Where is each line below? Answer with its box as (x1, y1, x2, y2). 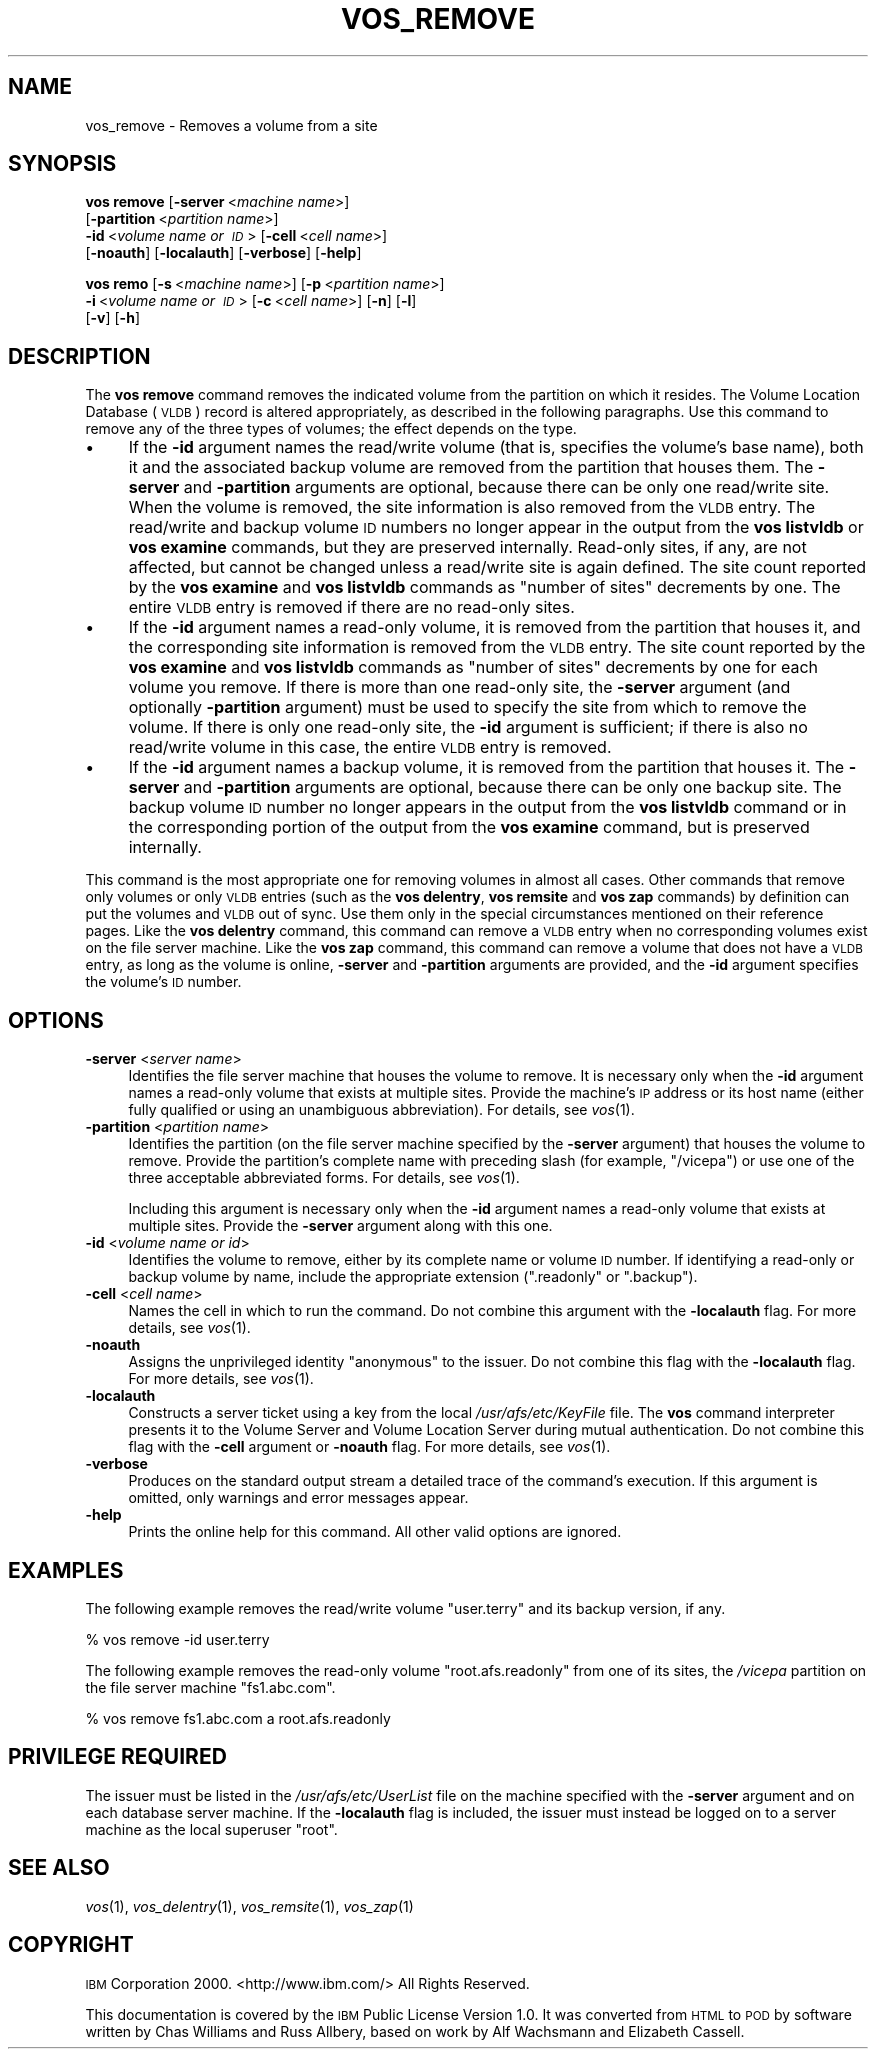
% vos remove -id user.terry (85, 1630, 270, 1648)
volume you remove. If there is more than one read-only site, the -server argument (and (128, 677, 791, 698)
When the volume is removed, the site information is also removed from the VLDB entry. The (128, 497, 815, 518)
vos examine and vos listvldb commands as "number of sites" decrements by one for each (128, 657, 819, 678)
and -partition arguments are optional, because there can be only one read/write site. (183, 477, 830, 498)
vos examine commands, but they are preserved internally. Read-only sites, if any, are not (128, 537, 807, 558)
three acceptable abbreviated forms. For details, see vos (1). (128, 1169, 520, 1187)
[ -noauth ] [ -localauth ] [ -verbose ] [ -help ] (85, 244, 362, 262)
